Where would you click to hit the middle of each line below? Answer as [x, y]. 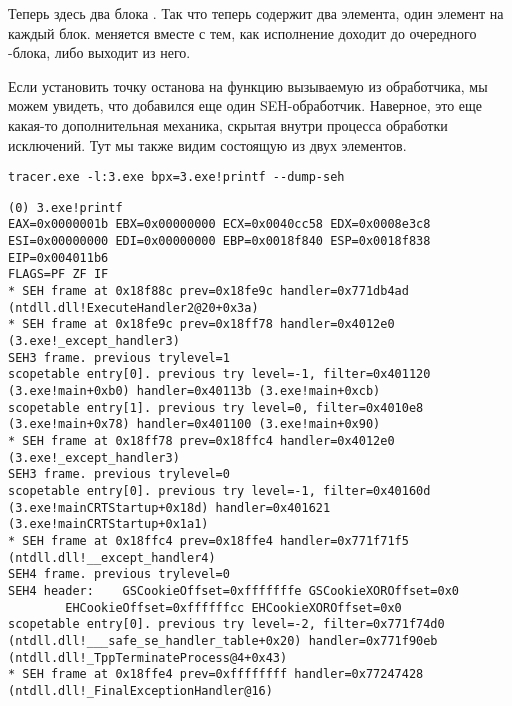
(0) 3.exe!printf [65, 207]
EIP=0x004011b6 [58, 257]
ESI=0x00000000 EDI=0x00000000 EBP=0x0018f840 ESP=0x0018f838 [219, 241]
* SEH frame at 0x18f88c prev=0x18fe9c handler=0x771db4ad [208, 291]
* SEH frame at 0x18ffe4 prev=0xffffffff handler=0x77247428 [216, 674]
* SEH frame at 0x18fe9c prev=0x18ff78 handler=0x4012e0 [201, 324]
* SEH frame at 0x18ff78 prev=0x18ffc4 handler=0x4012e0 [201, 441]
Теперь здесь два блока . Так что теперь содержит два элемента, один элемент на [256, 13]
